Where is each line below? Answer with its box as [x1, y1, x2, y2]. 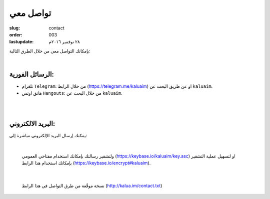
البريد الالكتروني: [9, 120, 55, 128]
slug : [9, 25, 20, 31]
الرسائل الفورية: [9, 70, 54, 78]
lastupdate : [9, 39, 34, 45]
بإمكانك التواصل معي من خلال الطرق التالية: [9, 48, 91, 54]
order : [9, 31, 22, 37]
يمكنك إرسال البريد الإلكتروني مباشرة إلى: [9, 133, 87, 139]
